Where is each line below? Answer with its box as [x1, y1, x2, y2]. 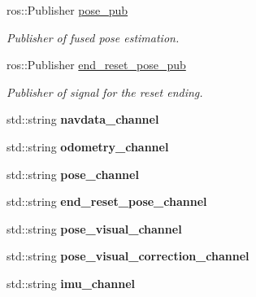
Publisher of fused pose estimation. [7, 28, 180, 46]
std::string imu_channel [7, 274, 136, 291]
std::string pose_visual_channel [7, 220, 182, 237]
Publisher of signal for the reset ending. [7, 83, 203, 100]
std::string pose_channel [7, 165, 139, 182]
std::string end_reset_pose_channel [7, 193, 207, 210]
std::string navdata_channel [7, 111, 159, 128]
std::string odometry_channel [7, 138, 169, 155]
